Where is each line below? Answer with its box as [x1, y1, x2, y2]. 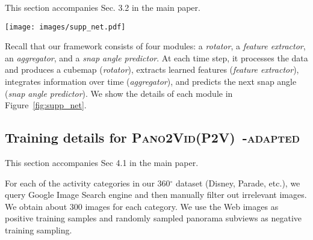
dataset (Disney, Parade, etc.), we [176, 176, 300, 189]
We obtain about [5, 200, 67, 212]
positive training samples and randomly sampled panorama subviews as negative [5, 212, 302, 224]
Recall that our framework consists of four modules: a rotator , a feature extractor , [5, 40, 306, 52]
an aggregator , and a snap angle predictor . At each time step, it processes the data [5, 51, 308, 64]
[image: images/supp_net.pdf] [5, 22, 126, 31]
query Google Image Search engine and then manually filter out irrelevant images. [5, 188, 307, 201]
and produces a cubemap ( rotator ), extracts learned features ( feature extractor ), [5, 63, 299, 76]
